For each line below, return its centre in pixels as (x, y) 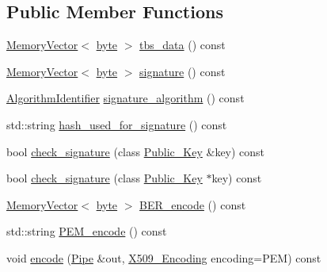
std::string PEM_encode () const (87, 231)
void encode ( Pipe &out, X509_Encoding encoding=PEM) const (164, 257)
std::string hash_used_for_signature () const (117, 124)
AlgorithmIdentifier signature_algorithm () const (125, 98)
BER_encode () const (193, 204)
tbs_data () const (183, 45)
